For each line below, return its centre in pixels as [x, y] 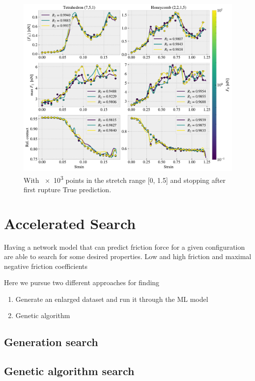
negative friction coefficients [46, 266]
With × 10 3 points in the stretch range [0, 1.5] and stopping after [125, 179]
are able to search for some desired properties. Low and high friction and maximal [128, 256]
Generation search [51, 342]
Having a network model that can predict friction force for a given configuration [125, 247]
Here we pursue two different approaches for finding [82, 282]
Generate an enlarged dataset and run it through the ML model [112, 299]
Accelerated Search [70, 223]
